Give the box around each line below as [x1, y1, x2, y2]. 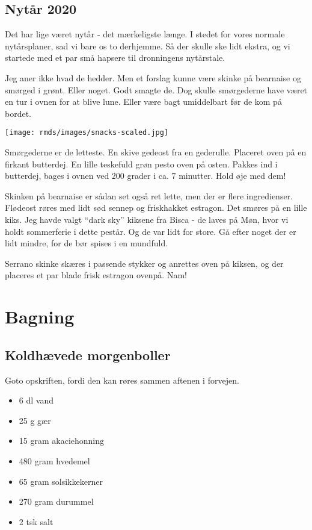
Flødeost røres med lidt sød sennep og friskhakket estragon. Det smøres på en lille [5, 201, 307, 214]
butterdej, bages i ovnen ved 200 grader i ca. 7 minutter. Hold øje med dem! [5, 169, 286, 182]
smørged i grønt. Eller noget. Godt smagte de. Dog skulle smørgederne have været [5, 83, 308, 96]
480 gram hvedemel [19, 454, 90, 467]
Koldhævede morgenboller [5, 345, 171, 364]
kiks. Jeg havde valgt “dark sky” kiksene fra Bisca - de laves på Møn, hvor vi [5, 213, 289, 225]
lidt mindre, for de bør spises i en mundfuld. [5, 237, 168, 249]
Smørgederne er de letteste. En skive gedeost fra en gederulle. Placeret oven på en [5, 146, 307, 158]
